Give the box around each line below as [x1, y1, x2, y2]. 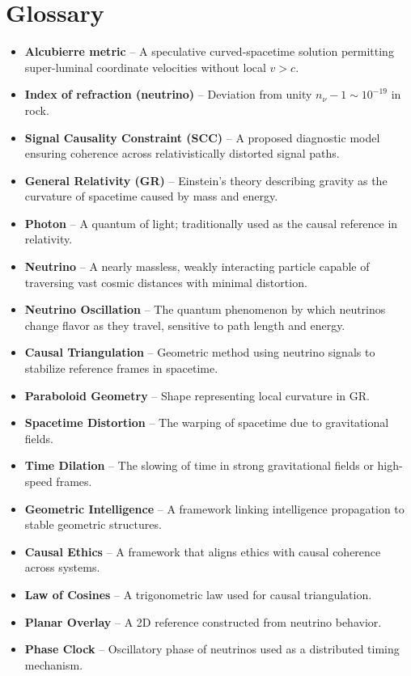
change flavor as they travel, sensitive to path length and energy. [24, 316, 345, 333]
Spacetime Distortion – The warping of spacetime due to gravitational [24, 414, 389, 431]
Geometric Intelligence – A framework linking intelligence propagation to [24, 500, 405, 517]
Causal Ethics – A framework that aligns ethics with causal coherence [24, 543, 381, 560]
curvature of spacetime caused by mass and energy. [24, 188, 278, 205]
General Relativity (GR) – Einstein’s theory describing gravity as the [24, 171, 388, 188]
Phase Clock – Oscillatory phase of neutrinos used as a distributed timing [24, 640, 400, 657]
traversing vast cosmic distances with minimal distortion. [24, 273, 307, 290]
